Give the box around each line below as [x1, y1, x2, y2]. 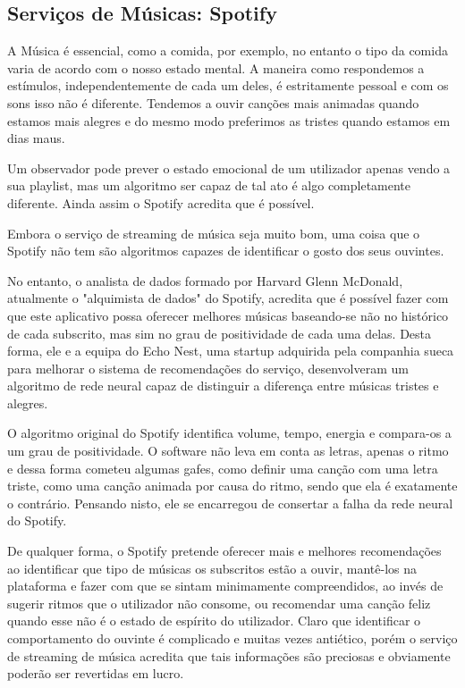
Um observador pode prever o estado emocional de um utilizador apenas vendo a [7, 158, 451, 177]
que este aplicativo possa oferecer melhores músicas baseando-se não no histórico [7, 306, 449, 324]
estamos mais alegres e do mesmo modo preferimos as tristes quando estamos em [7, 111, 451, 130]
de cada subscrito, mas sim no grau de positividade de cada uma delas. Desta [7, 323, 432, 342]
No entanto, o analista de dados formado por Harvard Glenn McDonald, [7, 271, 403, 289]
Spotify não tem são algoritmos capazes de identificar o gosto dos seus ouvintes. [7, 241, 444, 260]
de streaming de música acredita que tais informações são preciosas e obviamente [7, 646, 451, 665]
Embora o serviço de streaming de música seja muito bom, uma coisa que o [7, 223, 420, 242]
